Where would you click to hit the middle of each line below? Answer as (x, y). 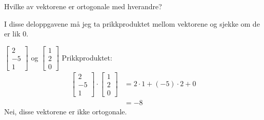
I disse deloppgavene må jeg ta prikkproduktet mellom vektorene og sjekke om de (132, 23)
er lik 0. (16, 34)
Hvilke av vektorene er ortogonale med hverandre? (83, 6)
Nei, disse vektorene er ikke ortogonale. (66, 112)
